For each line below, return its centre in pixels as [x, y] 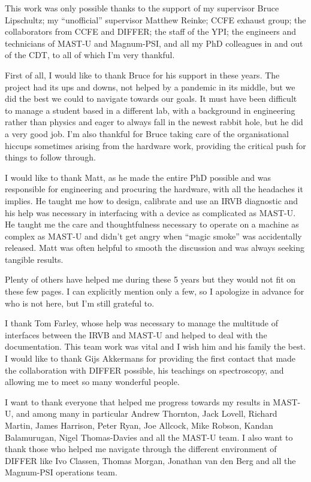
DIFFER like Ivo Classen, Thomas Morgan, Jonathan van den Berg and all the [150, 460]
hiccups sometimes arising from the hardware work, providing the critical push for [155, 145]
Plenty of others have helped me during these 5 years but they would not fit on [150, 279]
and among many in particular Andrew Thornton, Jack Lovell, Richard [147, 413]
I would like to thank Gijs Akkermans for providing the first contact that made [150, 358]
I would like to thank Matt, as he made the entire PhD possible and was [138, 177]
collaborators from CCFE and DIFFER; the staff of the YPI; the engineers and [151, 31]
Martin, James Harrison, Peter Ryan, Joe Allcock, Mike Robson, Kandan [139, 425]
